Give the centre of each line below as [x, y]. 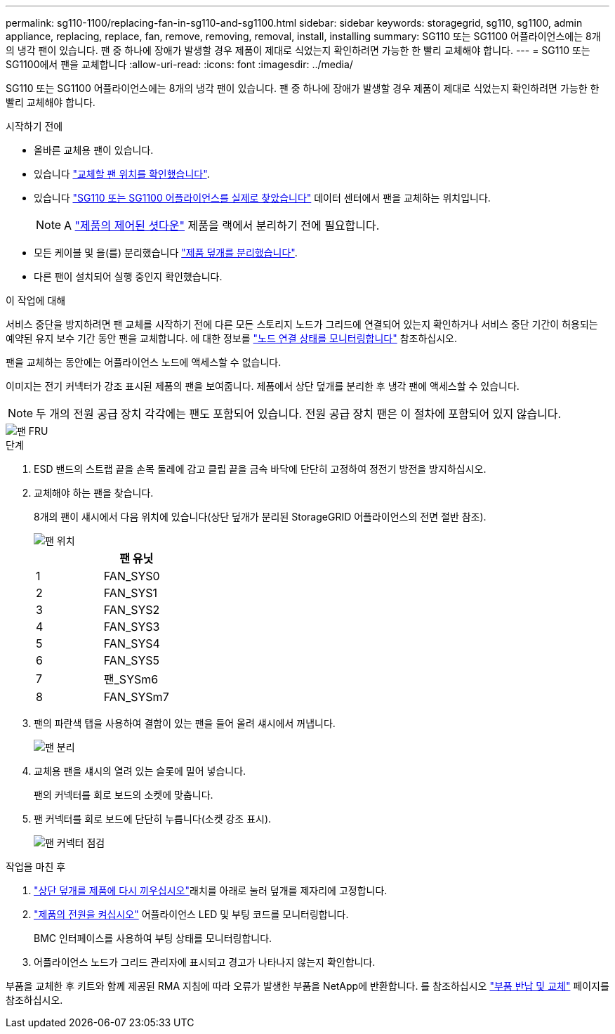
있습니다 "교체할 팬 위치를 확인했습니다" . [122, 174]
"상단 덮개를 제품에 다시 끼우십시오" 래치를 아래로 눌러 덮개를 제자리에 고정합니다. [211, 890]
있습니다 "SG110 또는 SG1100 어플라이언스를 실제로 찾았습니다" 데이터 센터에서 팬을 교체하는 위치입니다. [262, 198]
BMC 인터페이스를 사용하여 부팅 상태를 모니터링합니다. [153, 938]
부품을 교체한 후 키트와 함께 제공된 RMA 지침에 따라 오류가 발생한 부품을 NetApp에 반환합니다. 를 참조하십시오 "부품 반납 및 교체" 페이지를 [307, 986]
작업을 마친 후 [36, 866]
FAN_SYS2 [132, 610]
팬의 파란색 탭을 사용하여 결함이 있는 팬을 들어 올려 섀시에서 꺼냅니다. [185, 723]
